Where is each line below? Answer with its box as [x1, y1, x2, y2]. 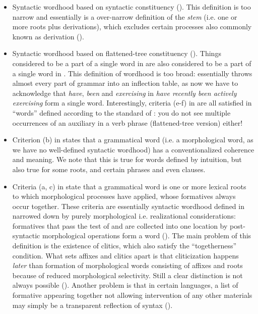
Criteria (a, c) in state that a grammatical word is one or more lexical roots [12, 181, 246, 191]
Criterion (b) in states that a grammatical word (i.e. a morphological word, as [12, 134, 253, 145]
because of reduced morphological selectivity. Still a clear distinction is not [12, 270, 243, 280]
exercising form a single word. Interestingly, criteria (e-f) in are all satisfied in [12, 97, 252, 108]
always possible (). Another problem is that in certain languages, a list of [12, 280, 238, 290]
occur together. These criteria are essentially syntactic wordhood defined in [12, 200, 244, 211]
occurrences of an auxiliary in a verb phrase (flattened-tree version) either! [12, 117, 243, 128]
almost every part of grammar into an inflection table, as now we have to [12, 78, 238, 88]
